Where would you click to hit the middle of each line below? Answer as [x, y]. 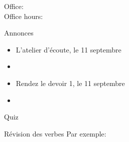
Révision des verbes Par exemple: [55, 133]
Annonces [19, 33]
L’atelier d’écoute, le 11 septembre [69, 49]
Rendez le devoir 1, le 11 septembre [70, 83]
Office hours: [24, 16]
